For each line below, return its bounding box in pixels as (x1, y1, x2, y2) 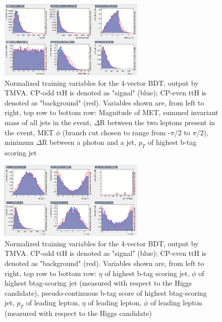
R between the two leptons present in (99, 117, 215, 127)
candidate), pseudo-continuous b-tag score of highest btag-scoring (5, 287, 207, 298)
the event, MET (5, 127, 54, 137)
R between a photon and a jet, (42, 137, 137, 147)
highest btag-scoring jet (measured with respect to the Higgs (5, 278, 192, 288)
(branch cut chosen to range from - (63, 127, 171, 137)
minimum (5, 137, 34, 147)
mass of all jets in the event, (5, 117, 92, 127)
